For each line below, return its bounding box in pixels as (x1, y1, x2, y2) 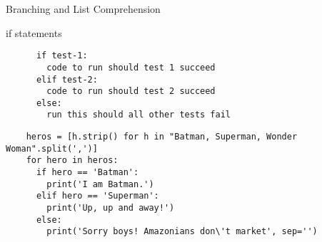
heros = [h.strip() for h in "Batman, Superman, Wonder (26, 132, 298, 142)
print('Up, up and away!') (46, 203, 175, 214)
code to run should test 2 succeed (46, 86, 216, 97)
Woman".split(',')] (6, 143, 98, 154)
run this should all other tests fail (46, 110, 231, 120)
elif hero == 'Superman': (36, 191, 159, 201)
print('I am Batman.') (46, 179, 154, 189)
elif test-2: (36, 74, 98, 85)
